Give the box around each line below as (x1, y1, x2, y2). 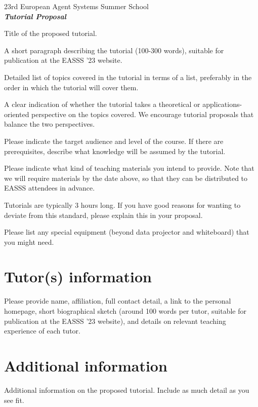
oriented (4, 108, 29, 119)
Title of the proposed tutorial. (4, 28, 97, 39)
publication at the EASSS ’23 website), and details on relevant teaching (4, 315, 226, 326)
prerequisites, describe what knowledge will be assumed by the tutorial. (4, 145, 226, 156)
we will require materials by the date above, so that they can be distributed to (4, 172, 248, 183)
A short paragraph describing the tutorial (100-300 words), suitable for (4, 45, 224, 55)
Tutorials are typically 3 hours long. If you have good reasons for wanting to (4, 199, 241, 210)
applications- (202, 99, 242, 109)
